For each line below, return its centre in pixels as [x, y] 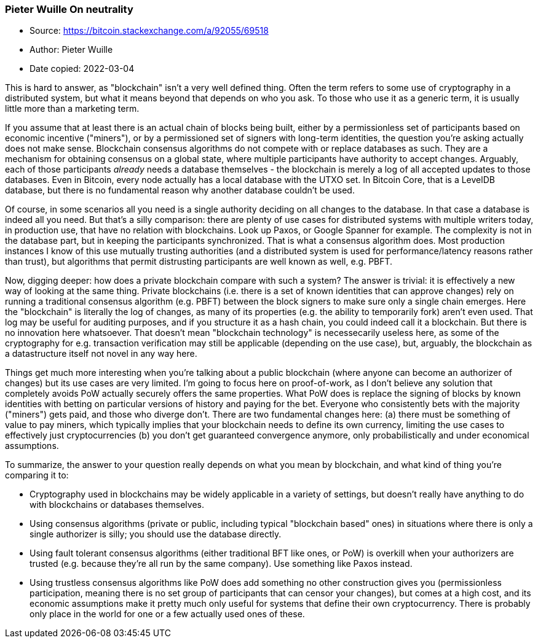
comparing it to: [37, 475]
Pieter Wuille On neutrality [69, 9]
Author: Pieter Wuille [71, 50]
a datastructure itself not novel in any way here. [101, 354]
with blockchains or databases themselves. [117, 505]
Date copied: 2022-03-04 [82, 69]
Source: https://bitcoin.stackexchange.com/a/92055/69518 [149, 31]
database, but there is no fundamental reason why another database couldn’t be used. [180, 190]
